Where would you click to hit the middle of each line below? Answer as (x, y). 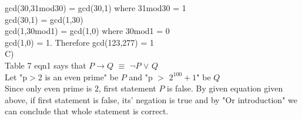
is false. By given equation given (225, 88)
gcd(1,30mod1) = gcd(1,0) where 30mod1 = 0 (87, 31)
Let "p (16, 76)
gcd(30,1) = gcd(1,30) (44, 19)
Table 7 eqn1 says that (46, 65)
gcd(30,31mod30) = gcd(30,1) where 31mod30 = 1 (95, 8)
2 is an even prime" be (78, 76)
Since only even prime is (48, 88)
